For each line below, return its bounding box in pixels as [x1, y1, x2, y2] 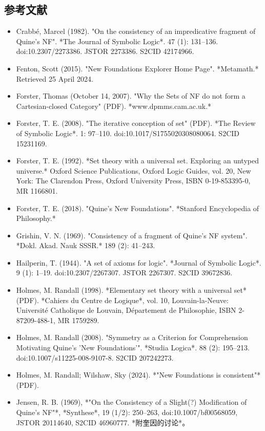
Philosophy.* [16, 213, 56, 223]
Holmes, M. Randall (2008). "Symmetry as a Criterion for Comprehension [16, 332, 248, 343]
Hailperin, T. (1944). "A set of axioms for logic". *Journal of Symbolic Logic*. [16, 257, 261, 268]
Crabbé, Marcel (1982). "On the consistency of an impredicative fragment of [16, 26, 256, 36]
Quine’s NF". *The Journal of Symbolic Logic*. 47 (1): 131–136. [16, 35, 218, 46]
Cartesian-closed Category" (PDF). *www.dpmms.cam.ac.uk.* [16, 100, 212, 111]
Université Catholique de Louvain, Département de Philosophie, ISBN [16, 305, 236, 315]
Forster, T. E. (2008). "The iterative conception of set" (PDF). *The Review [16, 118, 256, 128]
